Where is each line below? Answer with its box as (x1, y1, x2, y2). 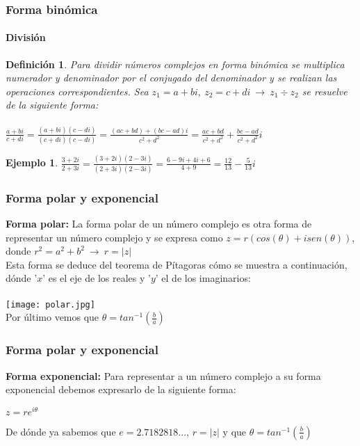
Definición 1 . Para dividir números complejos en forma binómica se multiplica (6, 56, 345, 71)
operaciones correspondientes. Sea (6, 83, 149, 98)
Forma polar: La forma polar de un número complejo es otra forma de (6, 216, 312, 231)
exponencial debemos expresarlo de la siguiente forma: (6, 382, 236, 397)
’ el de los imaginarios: (155, 271, 251, 285)
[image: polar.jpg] (6, 299, 95, 310)
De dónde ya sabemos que (6, 424, 116, 438)
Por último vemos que (6, 310, 99, 324)
